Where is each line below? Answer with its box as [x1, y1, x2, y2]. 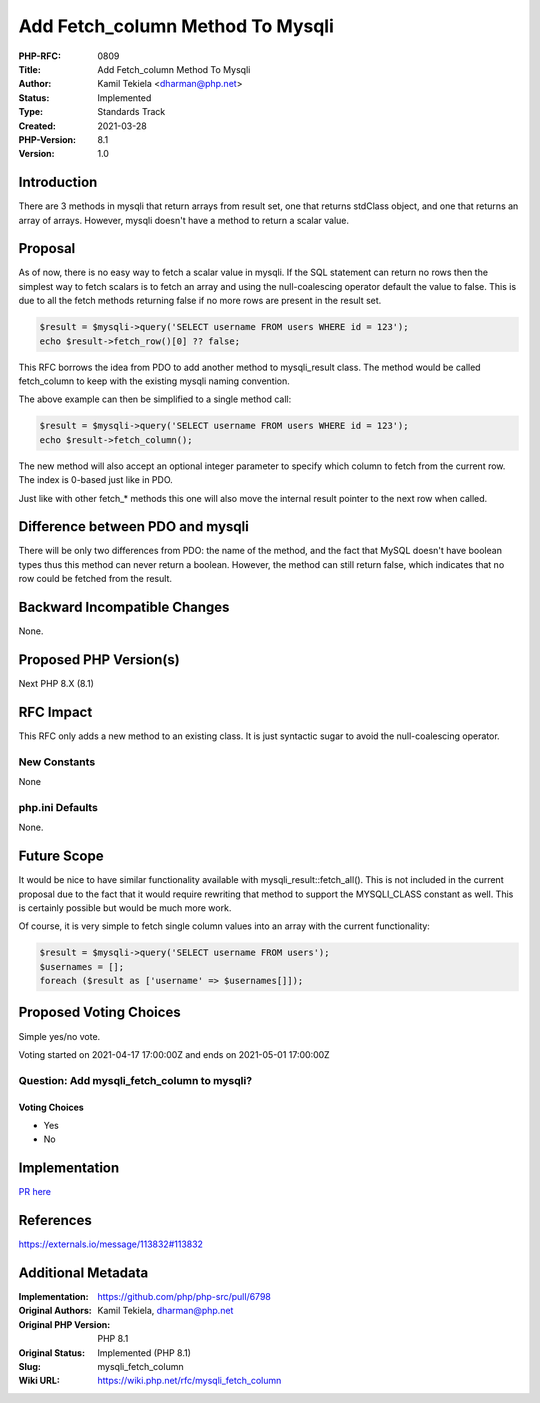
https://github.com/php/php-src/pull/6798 [97, 1291, 272, 1303]
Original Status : [18, 1346, 85, 1359]
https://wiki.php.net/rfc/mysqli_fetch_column [97, 1375, 282, 1387]
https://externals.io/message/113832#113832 [18, 1238, 204, 1250]
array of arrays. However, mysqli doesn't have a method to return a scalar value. [18, 214, 350, 226]
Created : [18, 120, 57, 132]
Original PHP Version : [18, 1318, 111, 1330]
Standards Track [97, 106, 166, 118]
